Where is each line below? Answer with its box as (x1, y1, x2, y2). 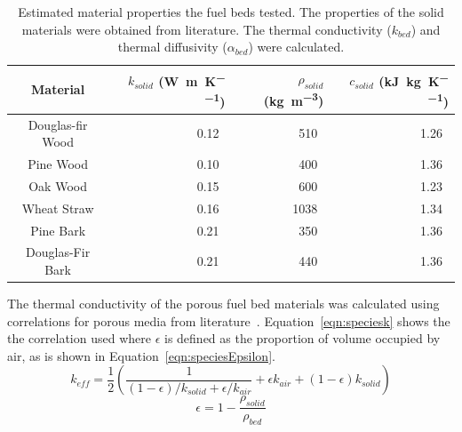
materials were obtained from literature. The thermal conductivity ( (21, 20, 392, 38)
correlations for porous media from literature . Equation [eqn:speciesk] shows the (7, 311, 450, 330)
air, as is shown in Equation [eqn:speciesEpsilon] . (7, 346, 275, 364)
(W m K (158, 71, 217, 90)
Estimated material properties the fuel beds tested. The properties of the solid (18, 3, 444, 20)
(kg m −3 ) (263, 88, 324, 109)
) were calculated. (248, 37, 345, 56)
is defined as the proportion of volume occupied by (163, 329, 441, 348)
